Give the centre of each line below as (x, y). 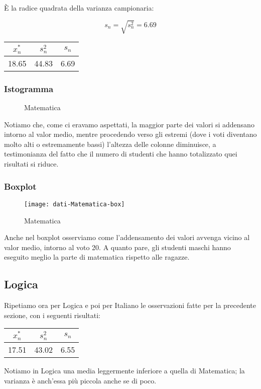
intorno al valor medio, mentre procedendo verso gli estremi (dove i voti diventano (130, 134)
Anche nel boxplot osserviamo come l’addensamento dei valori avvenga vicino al (127, 237)
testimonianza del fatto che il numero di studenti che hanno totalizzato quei (121, 154)
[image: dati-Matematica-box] (75, 204)
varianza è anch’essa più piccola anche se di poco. (80, 380)
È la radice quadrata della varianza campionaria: (79, 8)
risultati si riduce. (31, 164)
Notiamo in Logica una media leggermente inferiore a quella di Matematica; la (124, 371)
